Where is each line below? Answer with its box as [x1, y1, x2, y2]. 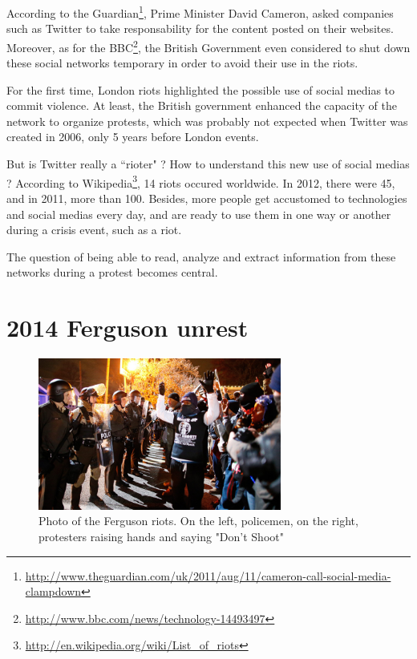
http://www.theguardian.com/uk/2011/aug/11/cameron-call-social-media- [25, 567, 391, 584]
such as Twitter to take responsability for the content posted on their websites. [6, 20, 394, 37]
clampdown [25, 583, 82, 600]
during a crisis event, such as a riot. [6, 221, 182, 238]
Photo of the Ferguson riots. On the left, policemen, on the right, [38, 512, 358, 529]
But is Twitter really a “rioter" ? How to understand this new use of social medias [6, 156, 410, 172]
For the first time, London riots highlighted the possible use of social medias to [6, 81, 395, 98]
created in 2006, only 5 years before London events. [6, 128, 259, 145]
